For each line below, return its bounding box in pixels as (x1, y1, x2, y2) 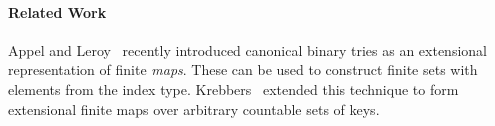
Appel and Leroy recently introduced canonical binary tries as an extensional (8, 39, 487, 60)
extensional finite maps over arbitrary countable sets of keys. (8, 98, 380, 119)
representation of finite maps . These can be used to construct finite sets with (8, 59, 478, 80)
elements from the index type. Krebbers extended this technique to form (8, 78, 459, 99)
